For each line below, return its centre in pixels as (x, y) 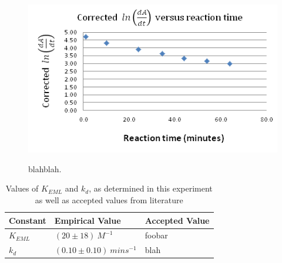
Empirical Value (88, 220)
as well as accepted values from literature (109, 200)
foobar (156, 235)
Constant (28, 220)
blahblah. (45, 168)
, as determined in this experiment (151, 188)
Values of (22, 188)
